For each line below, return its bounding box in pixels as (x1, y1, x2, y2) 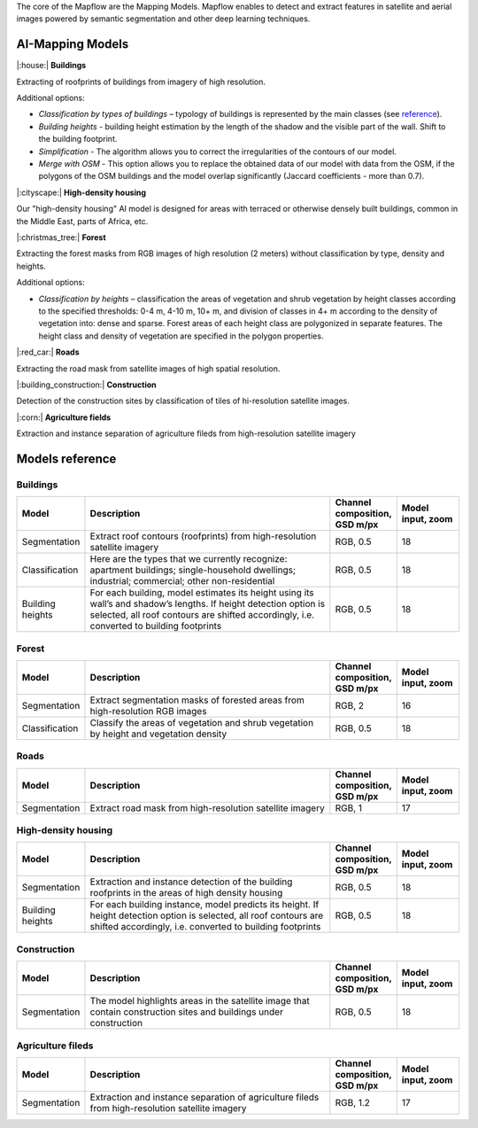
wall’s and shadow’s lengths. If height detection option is (89, 598, 326, 611)
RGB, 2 (335, 699, 365, 712)
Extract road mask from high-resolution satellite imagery (89, 802, 325, 814)
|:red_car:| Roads (16, 346, 80, 358)
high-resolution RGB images (89, 704, 207, 717)
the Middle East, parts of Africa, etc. (16, 215, 149, 226)
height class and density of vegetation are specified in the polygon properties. (38, 331, 324, 341)
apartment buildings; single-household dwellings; (89, 564, 297, 576)
